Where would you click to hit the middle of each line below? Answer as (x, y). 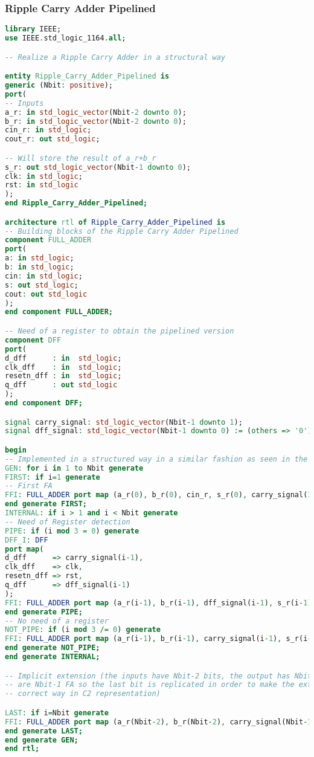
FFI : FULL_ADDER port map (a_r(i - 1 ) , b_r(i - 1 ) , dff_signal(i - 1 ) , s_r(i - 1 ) (159, 603)
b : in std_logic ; (40, 267)
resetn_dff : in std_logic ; (63, 376)
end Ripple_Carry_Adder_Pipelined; (76, 203)
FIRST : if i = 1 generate (53, 477)
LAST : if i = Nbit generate (57, 713)
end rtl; (22, 749)
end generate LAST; (44, 731)
